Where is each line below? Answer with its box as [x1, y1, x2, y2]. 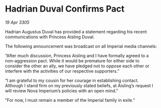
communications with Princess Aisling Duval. [5, 34, 95, 40]
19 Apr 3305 [5, 19, 30, 25]
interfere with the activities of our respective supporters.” [5, 68, 120, 74]
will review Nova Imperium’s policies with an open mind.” [5, 88, 118, 93]
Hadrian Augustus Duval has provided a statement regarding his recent [5, 29, 147, 34]
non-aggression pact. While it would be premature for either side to [5, 58, 140, 63]
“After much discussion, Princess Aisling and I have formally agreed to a [5, 52, 149, 59]
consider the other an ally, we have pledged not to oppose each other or [5, 63, 149, 69]
